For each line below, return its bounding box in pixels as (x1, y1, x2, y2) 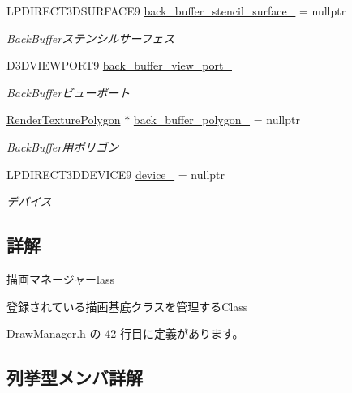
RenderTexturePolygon (6, 111, 121, 128)
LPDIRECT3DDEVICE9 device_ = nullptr (6, 165, 225, 182)
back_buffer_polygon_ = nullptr (133, 111, 300, 128)
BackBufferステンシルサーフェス (6, 29, 175, 46)
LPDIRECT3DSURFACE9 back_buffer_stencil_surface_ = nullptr (6, 2, 346, 19)
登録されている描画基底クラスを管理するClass (6, 297, 248, 314)
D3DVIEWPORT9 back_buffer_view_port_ (6, 57, 232, 74)
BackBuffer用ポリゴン (6, 138, 119, 155)
